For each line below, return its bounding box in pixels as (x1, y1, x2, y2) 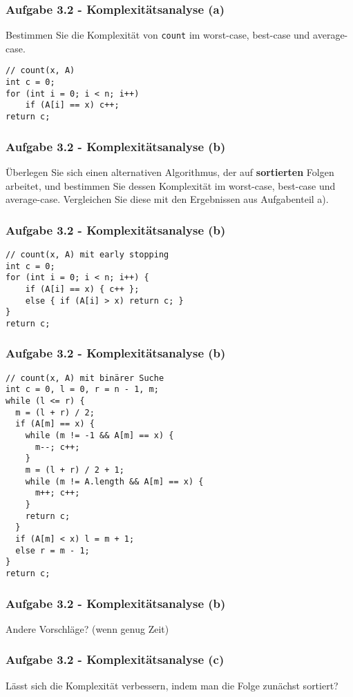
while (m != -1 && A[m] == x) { (25, 431, 174, 441)
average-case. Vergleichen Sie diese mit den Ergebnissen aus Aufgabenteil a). (6, 192, 329, 206)
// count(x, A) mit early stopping (6, 249, 169, 259)
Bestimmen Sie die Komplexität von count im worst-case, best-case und (6, 28, 310, 42)
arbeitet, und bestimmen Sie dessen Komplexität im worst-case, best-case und (6, 178, 336, 193)
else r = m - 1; (15, 545, 90, 556)
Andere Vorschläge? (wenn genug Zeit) (6, 621, 169, 636)
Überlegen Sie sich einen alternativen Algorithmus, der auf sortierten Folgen (6, 164, 334, 179)
